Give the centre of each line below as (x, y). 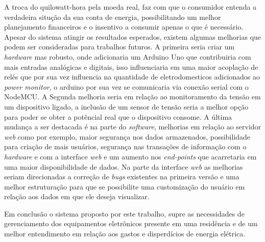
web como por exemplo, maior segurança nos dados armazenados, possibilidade (127, 136)
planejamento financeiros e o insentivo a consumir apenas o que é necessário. (124, 27)
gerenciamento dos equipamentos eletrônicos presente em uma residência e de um (131, 223)
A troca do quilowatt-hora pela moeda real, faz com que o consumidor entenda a (130, 7)
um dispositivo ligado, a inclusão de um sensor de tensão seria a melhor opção (126, 106)
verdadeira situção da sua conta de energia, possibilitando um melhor (113, 17)
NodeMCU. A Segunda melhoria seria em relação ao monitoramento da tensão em (132, 97)
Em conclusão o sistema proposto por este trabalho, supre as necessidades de (124, 213)
